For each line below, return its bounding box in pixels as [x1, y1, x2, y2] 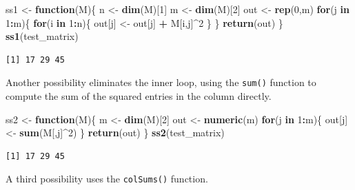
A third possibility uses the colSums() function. [6, 171, 208, 186]
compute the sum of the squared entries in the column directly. [6, 89, 272, 103]
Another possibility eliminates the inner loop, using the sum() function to [6, 75, 316, 89]
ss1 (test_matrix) [6, 29, 79, 43]
